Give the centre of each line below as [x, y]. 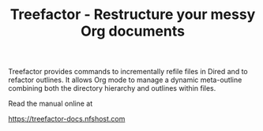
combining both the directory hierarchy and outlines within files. [112, 88]
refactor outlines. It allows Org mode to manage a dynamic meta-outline [125, 80]
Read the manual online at [51, 103]
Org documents [133, 31]
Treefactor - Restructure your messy [133, 15]
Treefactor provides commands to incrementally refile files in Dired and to [128, 72]
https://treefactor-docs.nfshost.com [67, 119]
